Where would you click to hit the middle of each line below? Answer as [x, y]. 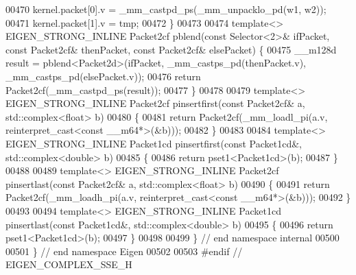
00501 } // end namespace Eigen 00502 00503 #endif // [124, 251]
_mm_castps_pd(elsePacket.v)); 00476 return [103, 76]
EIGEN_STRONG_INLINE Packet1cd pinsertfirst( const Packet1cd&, [154, 143]
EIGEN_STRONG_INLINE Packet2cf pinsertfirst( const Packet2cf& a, [155, 103]
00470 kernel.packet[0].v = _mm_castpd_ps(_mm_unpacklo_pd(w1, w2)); [166, 9]
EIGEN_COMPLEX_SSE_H [69, 264]
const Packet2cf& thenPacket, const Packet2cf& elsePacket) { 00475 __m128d [171, 49]
